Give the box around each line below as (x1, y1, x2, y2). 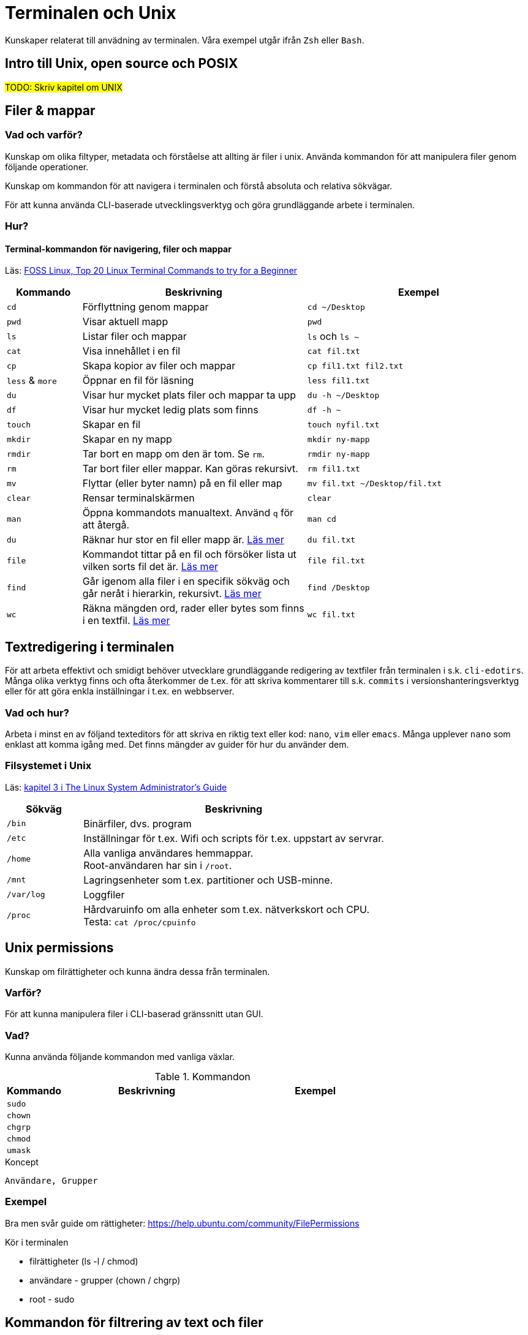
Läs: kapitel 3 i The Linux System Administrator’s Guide (5, 781, 227, 792)
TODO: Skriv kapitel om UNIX (5, 81, 123, 92)
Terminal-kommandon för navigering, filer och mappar (5, 243, 232, 254)
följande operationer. (5, 161, 89, 172)
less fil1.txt (307, 375, 370, 385)
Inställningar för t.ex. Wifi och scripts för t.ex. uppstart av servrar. (83, 832, 384, 844)
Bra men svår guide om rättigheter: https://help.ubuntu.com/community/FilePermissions (5, 1217, 360, 1228)
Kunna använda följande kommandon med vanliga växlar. (5, 1051, 235, 1062)
